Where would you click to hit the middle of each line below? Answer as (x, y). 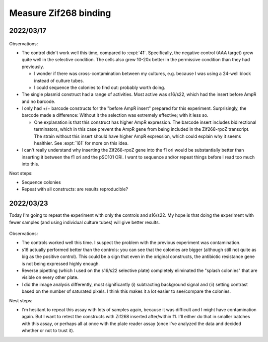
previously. (33, 67)
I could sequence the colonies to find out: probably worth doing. (100, 87)
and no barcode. (38, 101)
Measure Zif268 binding (60, 13)
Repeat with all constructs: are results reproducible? (75, 189)
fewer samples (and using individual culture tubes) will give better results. (85, 222)
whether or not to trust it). (48, 331)
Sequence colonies (41, 182)
